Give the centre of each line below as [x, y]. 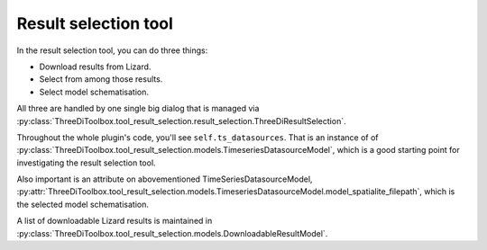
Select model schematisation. [94, 92]
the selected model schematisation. [83, 204]
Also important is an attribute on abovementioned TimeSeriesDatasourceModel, [165, 179]
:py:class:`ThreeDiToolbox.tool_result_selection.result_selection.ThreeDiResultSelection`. [181, 121]
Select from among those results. [101, 79]
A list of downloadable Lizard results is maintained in [115, 221]
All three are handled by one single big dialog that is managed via [138, 109]
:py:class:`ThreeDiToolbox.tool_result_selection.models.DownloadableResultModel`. [172, 233]
